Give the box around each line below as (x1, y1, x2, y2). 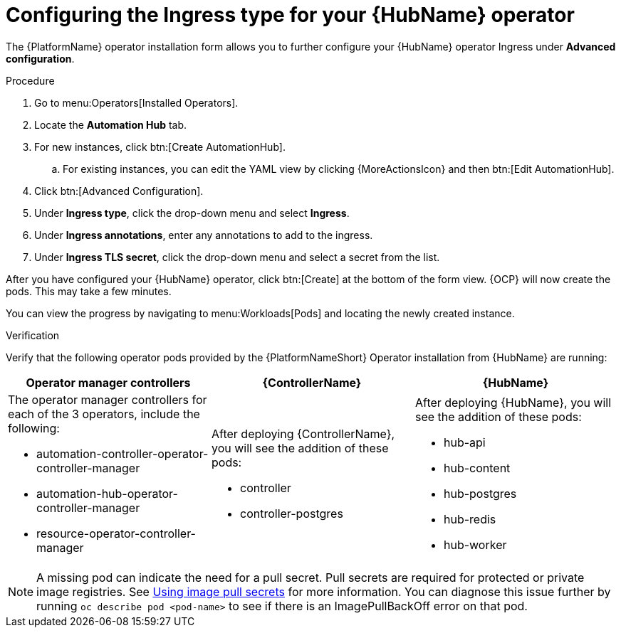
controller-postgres (239, 506, 343, 521)
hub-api (443, 435, 486, 450)
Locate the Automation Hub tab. (34, 118, 187, 131)
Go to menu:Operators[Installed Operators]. (34, 96, 239, 109)
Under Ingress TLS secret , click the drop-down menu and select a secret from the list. (34, 250, 440, 263)
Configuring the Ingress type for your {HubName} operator (6, 3, 575, 27)
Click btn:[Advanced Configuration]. (34, 184, 204, 197)
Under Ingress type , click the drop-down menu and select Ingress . (34, 206, 350, 219)
